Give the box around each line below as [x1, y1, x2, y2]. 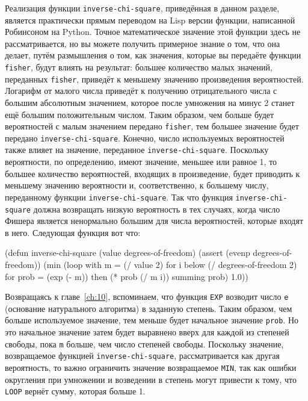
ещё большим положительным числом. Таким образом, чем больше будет [5, 108, 274, 120]
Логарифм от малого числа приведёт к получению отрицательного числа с [5, 84, 277, 97]
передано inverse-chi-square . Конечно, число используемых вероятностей [5, 131, 285, 144]
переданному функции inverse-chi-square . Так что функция [5, 190, 233, 203]
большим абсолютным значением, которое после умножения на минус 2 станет [5, 96, 295, 108]
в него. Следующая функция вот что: [5, 226, 141, 238]
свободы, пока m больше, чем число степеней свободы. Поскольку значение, [5, 337, 284, 350]
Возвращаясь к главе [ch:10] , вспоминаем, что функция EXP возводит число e [5, 290, 289, 303]
